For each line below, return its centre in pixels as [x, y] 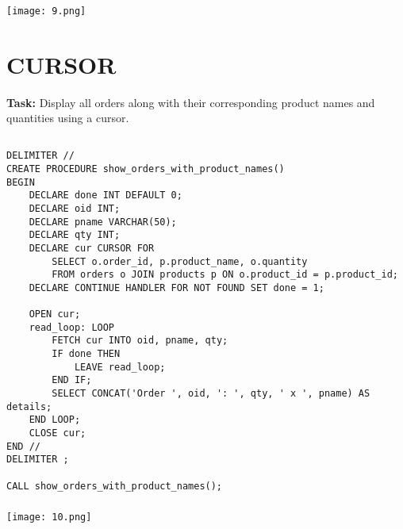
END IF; [72, 380]
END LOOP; [55, 420]
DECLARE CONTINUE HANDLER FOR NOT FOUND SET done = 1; [177, 287]
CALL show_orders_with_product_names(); [115, 486]
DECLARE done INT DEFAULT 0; [106, 195]
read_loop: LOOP [72, 327]
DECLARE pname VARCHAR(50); [103, 222]
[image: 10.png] [49, 517]
